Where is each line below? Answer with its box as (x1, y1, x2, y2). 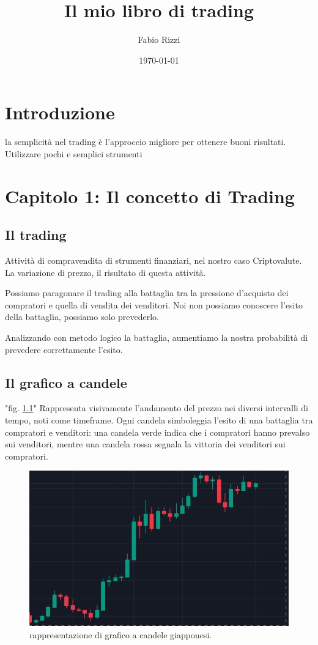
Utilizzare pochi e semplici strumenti (5, 147, 142, 160)
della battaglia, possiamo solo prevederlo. (5, 310, 159, 323)
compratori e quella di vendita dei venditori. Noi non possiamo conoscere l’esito (5, 298, 303, 311)
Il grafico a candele (5, 373, 127, 392)
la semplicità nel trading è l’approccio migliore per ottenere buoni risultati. (5, 135, 286, 148)
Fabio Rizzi (138, 33, 180, 46)
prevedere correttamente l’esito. (5, 343, 123, 356)
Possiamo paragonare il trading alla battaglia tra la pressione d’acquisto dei (5, 286, 289, 299)
